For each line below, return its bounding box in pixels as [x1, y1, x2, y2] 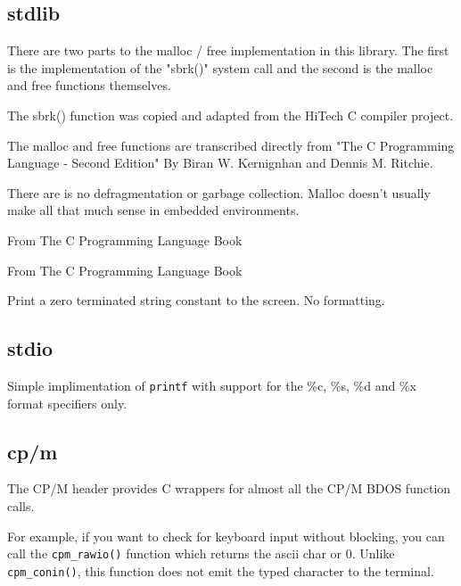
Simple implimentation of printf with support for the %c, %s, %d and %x [7, 376, 416, 394]
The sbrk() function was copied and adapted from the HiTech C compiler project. [7, 105, 454, 124]
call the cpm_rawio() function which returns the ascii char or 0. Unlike [7, 544, 395, 563]
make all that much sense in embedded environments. [7, 201, 300, 219]
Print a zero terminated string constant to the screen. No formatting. [7, 291, 385, 310]
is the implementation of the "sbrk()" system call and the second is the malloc [7, 58, 433, 77]
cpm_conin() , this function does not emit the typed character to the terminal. [7, 561, 434, 580]
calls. [7, 496, 35, 515]
